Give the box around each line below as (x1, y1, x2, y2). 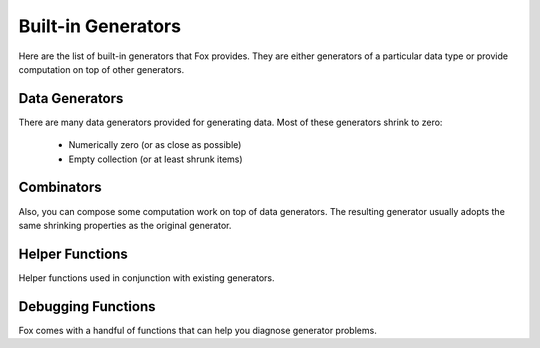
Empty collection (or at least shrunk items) (68, 153, 244, 165)
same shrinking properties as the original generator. (18, 219, 232, 231)
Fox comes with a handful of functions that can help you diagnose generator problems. (18, 324, 377, 336)
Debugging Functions (18, 298, 156, 315)
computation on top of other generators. (18, 63, 185, 75)
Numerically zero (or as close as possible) (68, 139, 242, 151)
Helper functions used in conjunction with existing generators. (18, 271, 275, 284)
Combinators (18, 179, 102, 196)
